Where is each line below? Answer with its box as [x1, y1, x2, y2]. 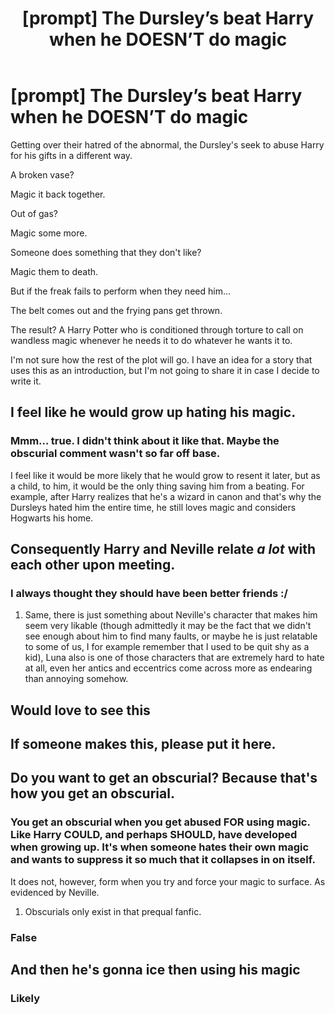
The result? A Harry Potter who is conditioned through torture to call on [10, 323, 304, 336]
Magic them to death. [10, 265, 99, 277]
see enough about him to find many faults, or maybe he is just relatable [24, 630, 318, 642]
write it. [10, 375, 42, 387]
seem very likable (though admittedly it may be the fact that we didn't [24, 620, 312, 632]
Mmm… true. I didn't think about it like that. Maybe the [10, 434, 280, 448]
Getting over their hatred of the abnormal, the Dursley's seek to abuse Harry [10, 138, 325, 151]
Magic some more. [10, 227, 88, 239]
